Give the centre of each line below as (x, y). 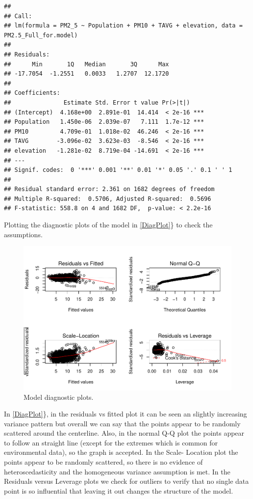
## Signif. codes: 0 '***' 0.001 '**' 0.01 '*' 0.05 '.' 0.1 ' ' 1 (118, 170)
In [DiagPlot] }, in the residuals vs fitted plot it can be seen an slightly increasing (126, 413)
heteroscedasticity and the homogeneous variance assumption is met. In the (117, 471)
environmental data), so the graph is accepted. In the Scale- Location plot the (121, 452)
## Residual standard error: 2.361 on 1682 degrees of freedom (109, 189)
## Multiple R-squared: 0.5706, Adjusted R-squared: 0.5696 (108, 199)
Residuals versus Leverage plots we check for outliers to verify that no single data (126, 481)
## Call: (18, 16)
